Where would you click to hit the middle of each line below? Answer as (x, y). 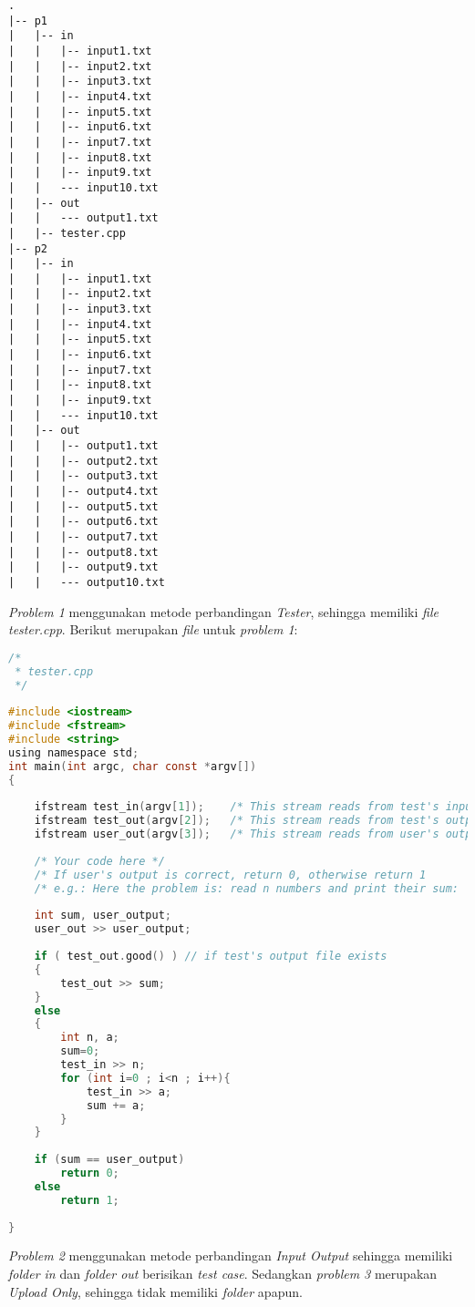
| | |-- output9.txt (83, 567)
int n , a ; (90, 1038)
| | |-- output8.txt (83, 552)
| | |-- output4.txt (83, 491)
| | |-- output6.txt (83, 522)
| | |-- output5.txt (83, 506)
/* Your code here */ (99, 861)
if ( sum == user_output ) (109, 1160)
